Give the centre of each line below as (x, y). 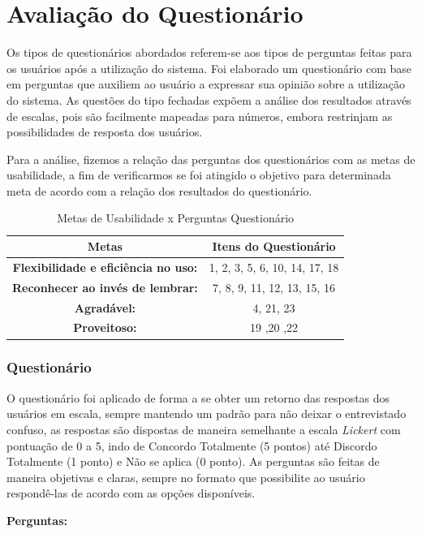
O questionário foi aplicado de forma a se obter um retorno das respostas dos (198, 397)
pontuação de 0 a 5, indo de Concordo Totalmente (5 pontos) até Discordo (192, 445)
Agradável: (105, 307)
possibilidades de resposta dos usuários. (105, 132)
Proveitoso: (105, 327)
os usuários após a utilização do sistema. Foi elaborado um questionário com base (209, 68)
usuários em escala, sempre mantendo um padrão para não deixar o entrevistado (207, 413)
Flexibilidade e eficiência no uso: (105, 267)
